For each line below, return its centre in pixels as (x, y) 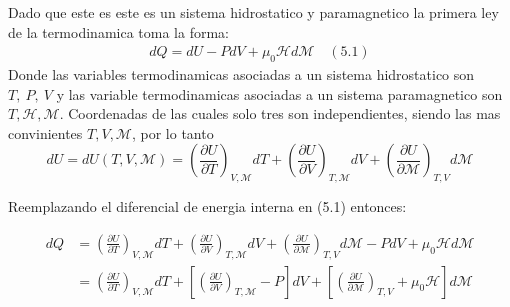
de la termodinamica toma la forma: (118, 31)
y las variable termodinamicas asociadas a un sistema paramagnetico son (279, 93)
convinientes (45, 132)
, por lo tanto (172, 132)
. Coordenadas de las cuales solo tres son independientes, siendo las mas (280, 113)
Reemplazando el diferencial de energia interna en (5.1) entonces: (207, 206)
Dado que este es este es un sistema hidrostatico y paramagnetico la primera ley (253, 12)
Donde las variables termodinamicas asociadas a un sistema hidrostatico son (241, 74)
